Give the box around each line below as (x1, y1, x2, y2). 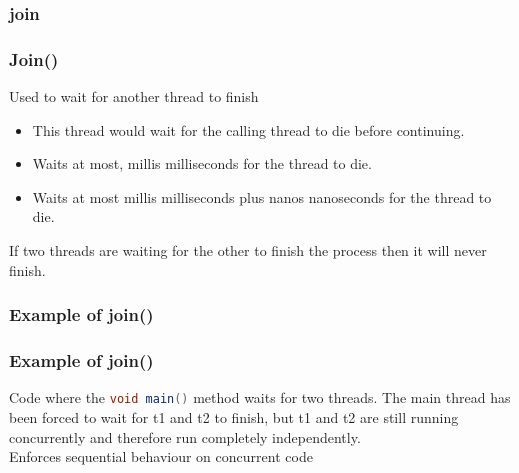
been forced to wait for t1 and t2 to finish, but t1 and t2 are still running (9, 406, 459, 427)
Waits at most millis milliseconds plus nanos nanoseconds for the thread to (32, 186, 492, 207)
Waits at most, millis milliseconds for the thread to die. (32, 153, 372, 174)
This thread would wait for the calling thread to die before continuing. (32, 119, 465, 140)
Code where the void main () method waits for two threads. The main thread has (9, 387, 511, 408)
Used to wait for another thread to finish (9, 86, 259, 107)
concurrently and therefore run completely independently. (9, 426, 361, 447)
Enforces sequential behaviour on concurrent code (9, 446, 313, 467)
